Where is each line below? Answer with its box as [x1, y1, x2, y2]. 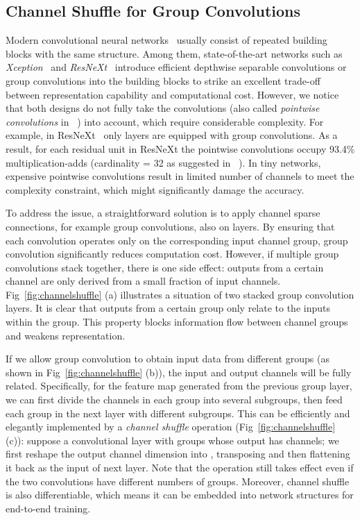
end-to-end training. [6, 501, 91, 515]
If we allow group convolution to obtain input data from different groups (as [6, 351, 330, 366]
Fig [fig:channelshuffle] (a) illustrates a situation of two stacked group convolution [6, 287, 354, 301]
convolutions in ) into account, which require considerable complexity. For [6, 114, 324, 128]
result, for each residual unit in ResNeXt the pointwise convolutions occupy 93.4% [6, 141, 355, 156]
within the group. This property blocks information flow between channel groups [6, 314, 348, 329]
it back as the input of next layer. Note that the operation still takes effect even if [6, 460, 354, 475]
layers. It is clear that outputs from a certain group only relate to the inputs [6, 301, 330, 315]
